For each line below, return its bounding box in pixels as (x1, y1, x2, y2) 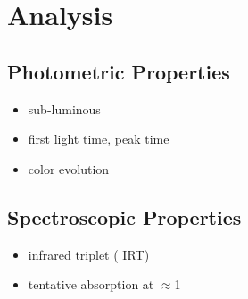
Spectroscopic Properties (7, 203, 242, 230)
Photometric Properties (7, 57, 230, 85)
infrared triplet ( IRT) (28, 245, 150, 263)
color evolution (28, 159, 110, 178)
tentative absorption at (28, 275, 154, 294)
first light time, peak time (28, 129, 169, 148)
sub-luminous (28, 99, 101, 118)
